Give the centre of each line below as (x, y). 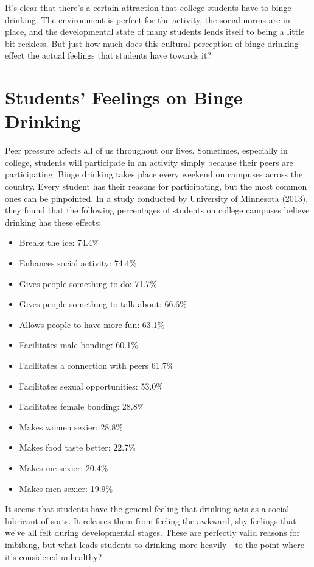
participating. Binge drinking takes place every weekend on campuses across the (154, 174)
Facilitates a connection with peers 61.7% (96, 365)
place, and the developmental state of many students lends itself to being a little (155, 31)
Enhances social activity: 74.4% (78, 263)
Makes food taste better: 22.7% (77, 447)
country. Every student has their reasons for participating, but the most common (156, 186)
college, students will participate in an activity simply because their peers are (149, 162)
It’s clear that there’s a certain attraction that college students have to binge (148, 7)
